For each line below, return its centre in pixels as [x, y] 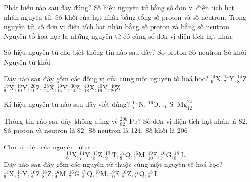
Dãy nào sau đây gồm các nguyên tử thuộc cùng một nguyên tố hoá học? [113, 164]
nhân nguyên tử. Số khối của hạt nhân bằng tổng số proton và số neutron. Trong [125, 17]
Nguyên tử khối [27, 61]
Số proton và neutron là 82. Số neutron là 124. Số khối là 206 [96, 130]
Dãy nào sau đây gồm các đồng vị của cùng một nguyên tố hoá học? [106, 78]
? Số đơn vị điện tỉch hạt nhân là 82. [193, 121]
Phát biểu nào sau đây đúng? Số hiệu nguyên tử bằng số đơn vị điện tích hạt [119, 7]
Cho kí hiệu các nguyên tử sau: [50, 146]
